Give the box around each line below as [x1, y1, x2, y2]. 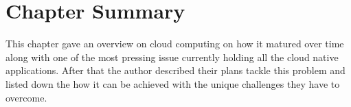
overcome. [5, 90, 47, 104]
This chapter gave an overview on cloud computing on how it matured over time [5, 36, 344, 51]
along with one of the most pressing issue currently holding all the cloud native [5, 49, 339, 64]
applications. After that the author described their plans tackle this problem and [5, 63, 346, 78]
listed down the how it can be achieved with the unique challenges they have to [5, 76, 340, 91]
